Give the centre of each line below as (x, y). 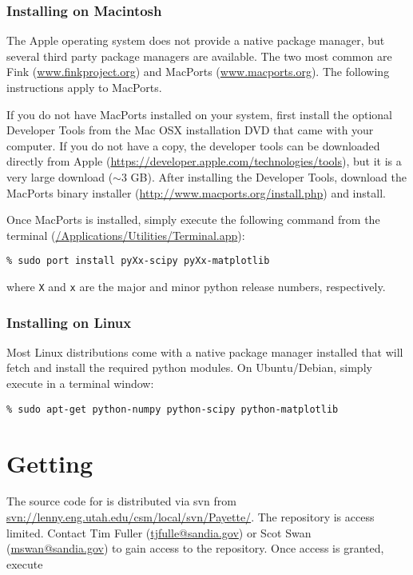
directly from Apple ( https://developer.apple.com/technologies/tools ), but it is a (204, 161)
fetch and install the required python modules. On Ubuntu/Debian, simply (189, 367)
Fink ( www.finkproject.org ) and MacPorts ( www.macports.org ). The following (198, 72)
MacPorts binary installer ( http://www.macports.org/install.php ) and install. (196, 192)
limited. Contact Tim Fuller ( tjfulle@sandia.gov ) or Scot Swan (159, 532)
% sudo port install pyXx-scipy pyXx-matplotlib (138, 261)
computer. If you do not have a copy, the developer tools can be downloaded (193, 145)
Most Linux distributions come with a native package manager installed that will (205, 351)
